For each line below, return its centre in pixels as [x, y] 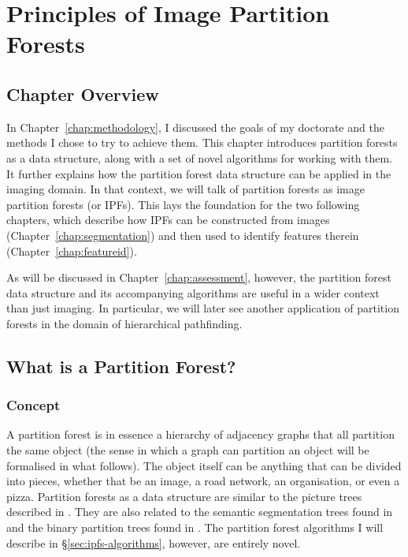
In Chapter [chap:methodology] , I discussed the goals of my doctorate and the [195, 127]
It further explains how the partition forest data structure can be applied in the [199, 173]
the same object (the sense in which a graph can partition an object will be [188, 450]
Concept [33, 405]
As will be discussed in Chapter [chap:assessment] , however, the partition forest [199, 277]
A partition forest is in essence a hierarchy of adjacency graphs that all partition [200, 434]
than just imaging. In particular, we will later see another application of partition [203, 308]
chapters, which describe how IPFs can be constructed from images [168, 220]
